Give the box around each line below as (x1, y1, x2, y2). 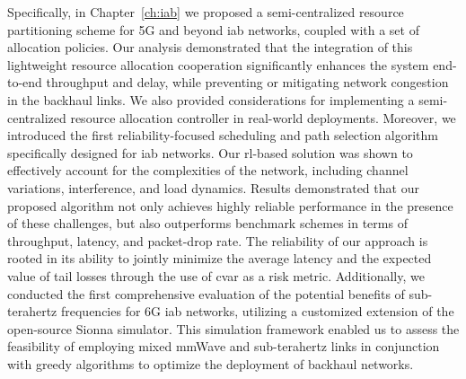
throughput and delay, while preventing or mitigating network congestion (46, 73, 449, 92)
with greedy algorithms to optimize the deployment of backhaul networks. (7, 354, 414, 373)
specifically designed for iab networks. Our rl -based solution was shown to (7, 143, 413, 162)
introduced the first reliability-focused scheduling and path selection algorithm (7, 126, 439, 145)
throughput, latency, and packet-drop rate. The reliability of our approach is (7, 231, 428, 250)
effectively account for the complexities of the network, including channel (7, 161, 409, 180)
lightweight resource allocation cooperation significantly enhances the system (7, 55, 429, 74)
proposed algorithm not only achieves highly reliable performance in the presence (7, 196, 453, 215)
